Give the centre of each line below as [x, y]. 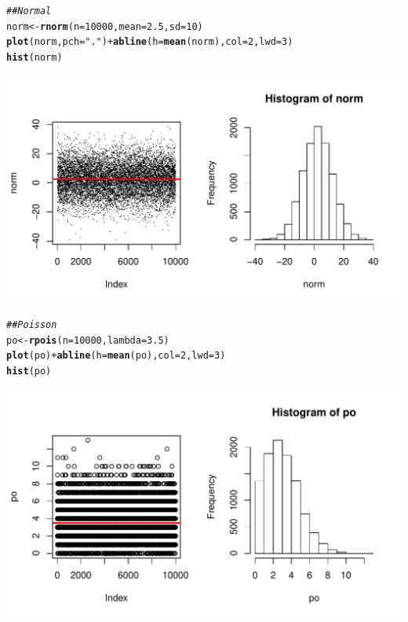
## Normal [29, 11]
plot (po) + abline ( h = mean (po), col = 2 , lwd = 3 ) [116, 356]
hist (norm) [35, 57]
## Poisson [32, 325]
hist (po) [29, 372]
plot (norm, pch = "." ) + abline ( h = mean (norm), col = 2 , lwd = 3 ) [150, 42]
